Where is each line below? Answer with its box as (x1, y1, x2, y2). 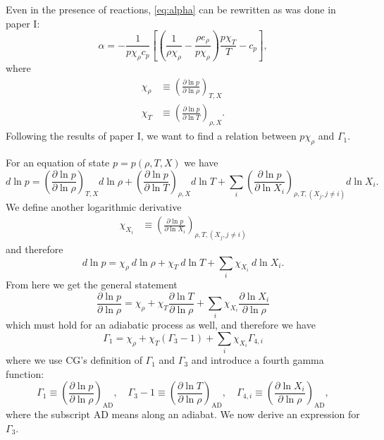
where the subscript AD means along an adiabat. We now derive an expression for (6, 407, 360, 422)
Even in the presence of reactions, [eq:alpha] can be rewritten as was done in (6, 2, 336, 16)
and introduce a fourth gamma (191, 353, 324, 367)
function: (6, 366, 44, 381)
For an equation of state (6, 155, 110, 170)
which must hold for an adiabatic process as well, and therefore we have (6, 317, 316, 332)
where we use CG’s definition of (6, 353, 142, 367)
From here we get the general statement (6, 276, 178, 291)
